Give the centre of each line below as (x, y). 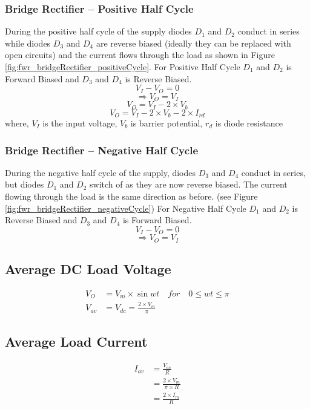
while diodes (28, 43)
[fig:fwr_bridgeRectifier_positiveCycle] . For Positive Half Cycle (123, 67)
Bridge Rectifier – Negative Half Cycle (102, 150)
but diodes (25, 184)
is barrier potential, (167, 123)
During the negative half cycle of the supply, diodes (101, 172)
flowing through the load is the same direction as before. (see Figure (131, 196)
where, (17, 123)
